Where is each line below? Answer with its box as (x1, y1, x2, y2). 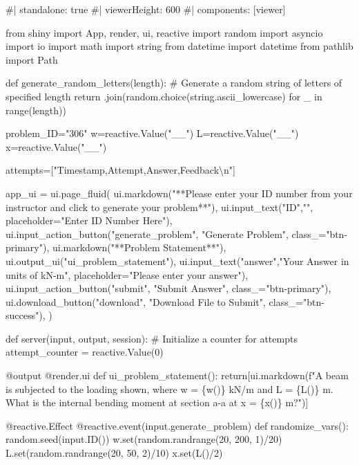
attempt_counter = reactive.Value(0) (6, 345, 164, 359)
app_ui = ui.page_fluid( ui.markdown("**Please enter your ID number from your (6, 185, 353, 200)
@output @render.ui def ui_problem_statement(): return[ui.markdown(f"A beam (6, 368, 349, 383)
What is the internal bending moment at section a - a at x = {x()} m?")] (6, 395, 309, 410)
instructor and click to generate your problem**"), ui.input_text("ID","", (6, 199, 313, 214)
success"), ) (6, 308, 52, 322)
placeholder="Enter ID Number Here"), (6, 213, 173, 228)
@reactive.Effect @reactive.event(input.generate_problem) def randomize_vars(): (6, 418, 349, 432)
